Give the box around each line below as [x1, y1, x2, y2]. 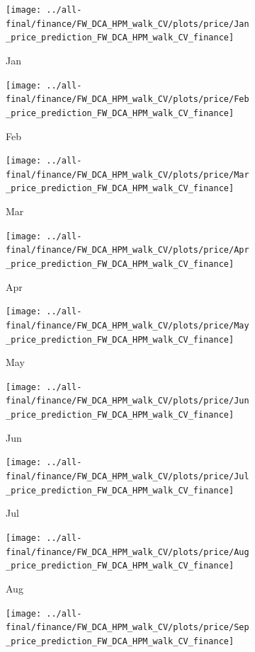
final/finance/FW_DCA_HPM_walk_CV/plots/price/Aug [6, 547, 249, 557]
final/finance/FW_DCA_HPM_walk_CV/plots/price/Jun [6, 396, 249, 406]
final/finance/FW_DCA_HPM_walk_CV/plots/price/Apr [6, 245, 249, 256]
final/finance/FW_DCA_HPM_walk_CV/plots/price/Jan [6, 18, 249, 29]
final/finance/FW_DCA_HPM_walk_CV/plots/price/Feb [6, 94, 249, 105]
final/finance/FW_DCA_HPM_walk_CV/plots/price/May [6, 320, 249, 331]
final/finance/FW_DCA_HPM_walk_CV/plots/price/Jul [6, 471, 249, 482]
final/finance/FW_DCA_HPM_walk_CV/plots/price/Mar [6, 169, 249, 180]
